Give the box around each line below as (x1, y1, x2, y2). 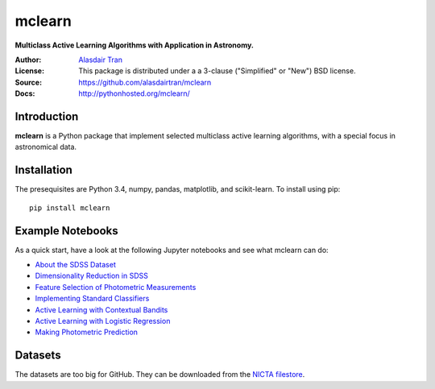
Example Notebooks (14, 224, 118, 238)
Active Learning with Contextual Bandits (35, 304, 168, 314)
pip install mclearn (29, 203, 110, 213)
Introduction (14, 110, 79, 123)
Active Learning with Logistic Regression (35, 316, 171, 325)
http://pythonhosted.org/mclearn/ (78, 89, 190, 98)
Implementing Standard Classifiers (35, 294, 150, 304)
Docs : (14, 89, 35, 98)
